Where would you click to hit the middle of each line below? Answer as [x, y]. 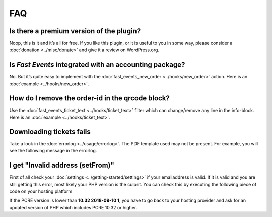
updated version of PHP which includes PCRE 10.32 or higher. [73, 207]
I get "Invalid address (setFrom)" [62, 165]
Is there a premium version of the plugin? [75, 31]
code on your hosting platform [41, 191]
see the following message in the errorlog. [53, 151]
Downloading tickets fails [50, 131]
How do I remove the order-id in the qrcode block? [89, 98]
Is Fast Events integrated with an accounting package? [97, 65]
